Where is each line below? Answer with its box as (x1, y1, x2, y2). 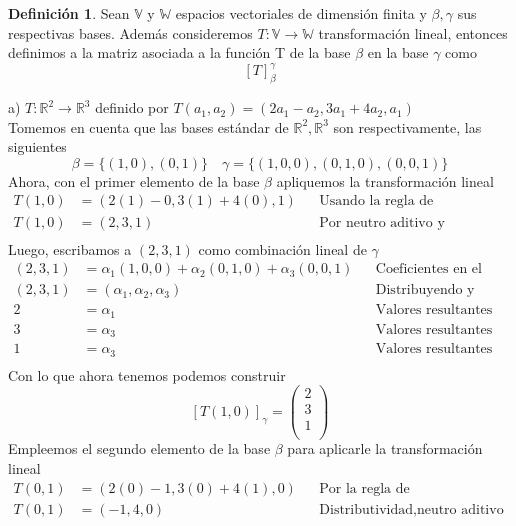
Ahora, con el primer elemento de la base (8, 170, 260, 191)
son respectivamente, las (333, 116, 482, 137)
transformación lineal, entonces (318, 22, 508, 43)
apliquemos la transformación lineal (276, 170, 494, 191)
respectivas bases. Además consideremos (8, 22, 253, 43)
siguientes (8, 136, 67, 157)
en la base (367, 42, 429, 63)
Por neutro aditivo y (319, 215, 445, 230)
